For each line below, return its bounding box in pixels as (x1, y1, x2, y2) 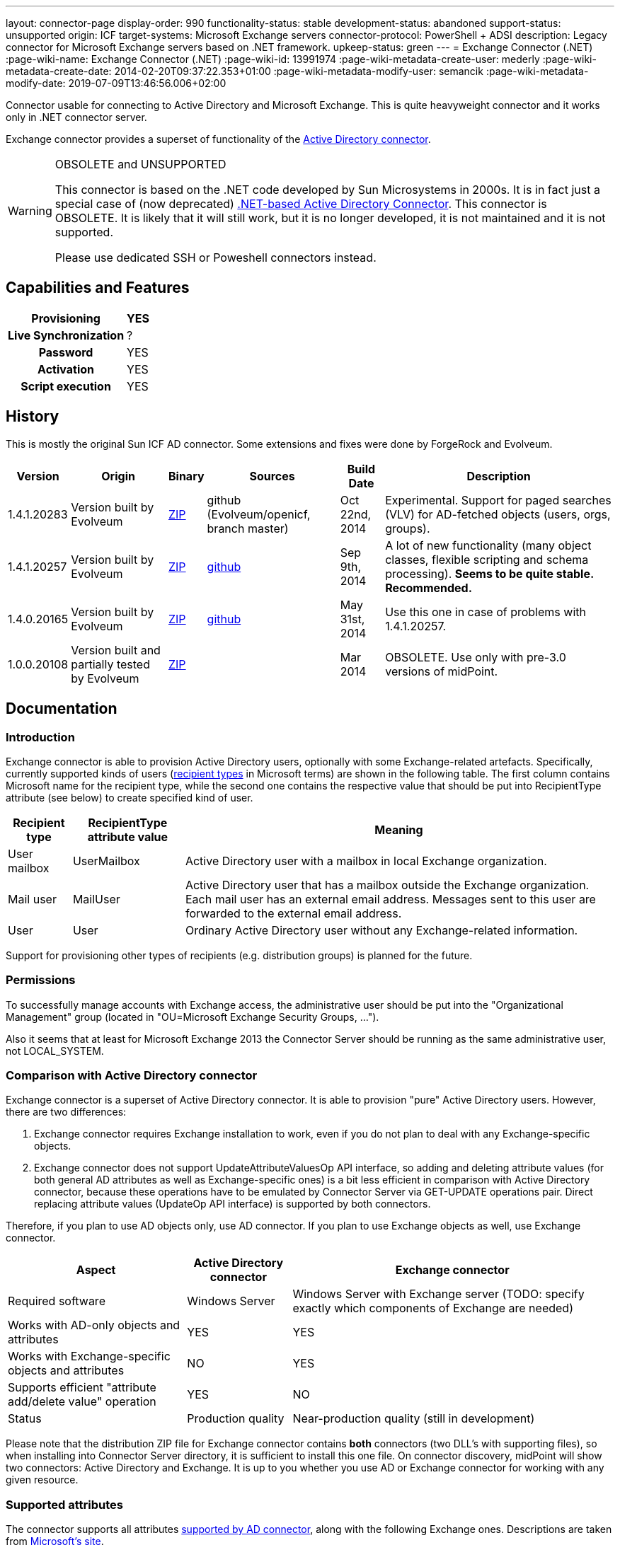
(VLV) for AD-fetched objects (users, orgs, (385, 507, 611, 521)
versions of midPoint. (385, 664, 498, 678)
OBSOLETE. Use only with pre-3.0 (385, 649, 566, 664)
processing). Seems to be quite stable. (385, 566, 594, 581)
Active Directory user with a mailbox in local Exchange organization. (185, 853, 547, 868)
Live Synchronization (8, 328, 125, 342)
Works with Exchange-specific (8, 1349, 171, 1364)
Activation (38, 361, 94, 376)
